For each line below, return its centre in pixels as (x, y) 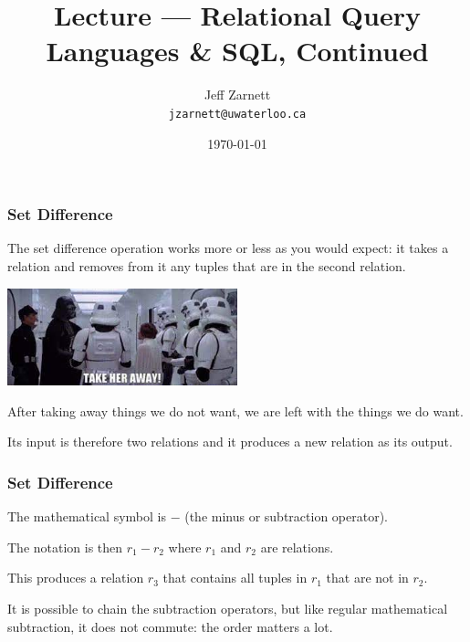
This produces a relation (76, 578)
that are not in (367, 578)
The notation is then (65, 547)
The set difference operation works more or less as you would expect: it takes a (228, 248)
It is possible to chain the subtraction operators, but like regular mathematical (228, 609)
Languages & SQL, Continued (237, 51)
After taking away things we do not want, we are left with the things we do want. (235, 410)
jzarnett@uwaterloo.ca (237, 114)
